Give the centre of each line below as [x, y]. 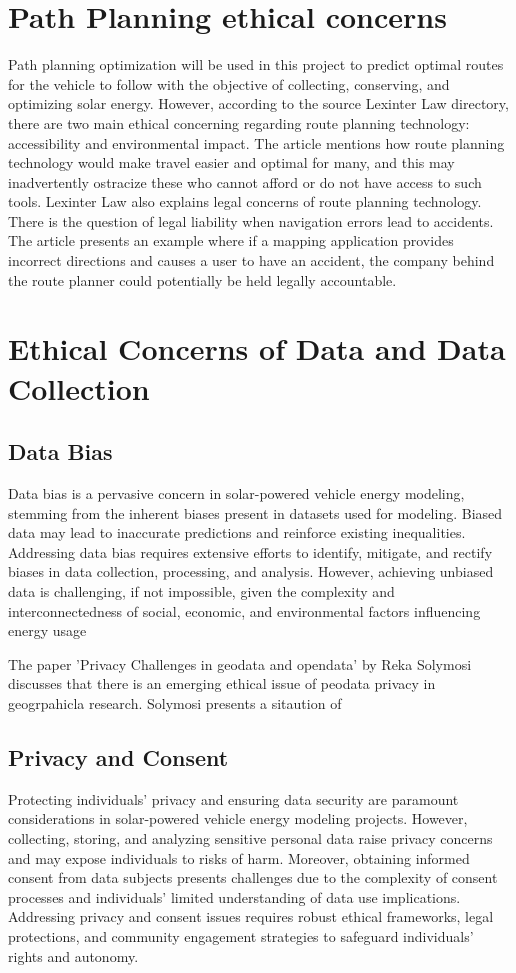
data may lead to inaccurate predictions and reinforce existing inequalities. [237, 532]
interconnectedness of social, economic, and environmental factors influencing [244, 610]
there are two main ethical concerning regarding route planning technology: [239, 122]
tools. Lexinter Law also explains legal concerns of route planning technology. [245, 201]
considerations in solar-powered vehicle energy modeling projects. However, [238, 818]
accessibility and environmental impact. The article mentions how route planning [256, 142]
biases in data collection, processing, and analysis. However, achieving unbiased [251, 571]
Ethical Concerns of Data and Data [257, 348]
